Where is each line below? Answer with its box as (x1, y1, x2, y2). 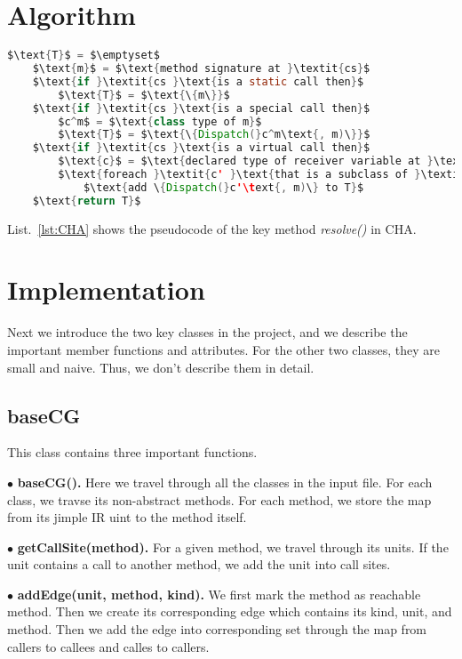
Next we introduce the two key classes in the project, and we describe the (7, 323, 408, 342)
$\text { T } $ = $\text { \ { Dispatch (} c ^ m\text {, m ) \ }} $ (58, 128, 370, 141)
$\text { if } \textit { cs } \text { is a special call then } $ (32, 101, 370, 115)
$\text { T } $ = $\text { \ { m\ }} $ (58, 88, 230, 101)
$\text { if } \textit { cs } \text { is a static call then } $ (32, 75, 364, 88)
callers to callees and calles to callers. (7, 637, 210, 655)
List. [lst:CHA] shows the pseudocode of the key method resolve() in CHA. (7, 219, 417, 237)
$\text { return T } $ (32, 194, 141, 207)
